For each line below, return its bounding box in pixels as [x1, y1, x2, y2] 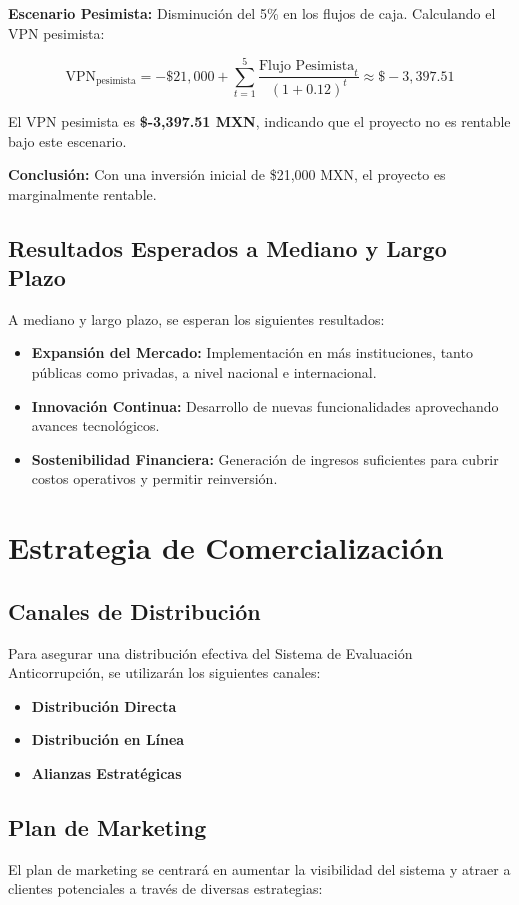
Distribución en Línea [31, 729, 185, 750]
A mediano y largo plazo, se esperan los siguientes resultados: [8, 308, 385, 329]
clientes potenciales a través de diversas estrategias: [8, 878, 323, 899]
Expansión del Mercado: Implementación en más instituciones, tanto [31, 342, 473, 363]
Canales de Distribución [8, 595, 261, 626]
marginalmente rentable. [8, 183, 157, 204]
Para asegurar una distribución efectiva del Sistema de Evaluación [8, 642, 413, 663]
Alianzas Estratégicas [31, 763, 182, 783]
